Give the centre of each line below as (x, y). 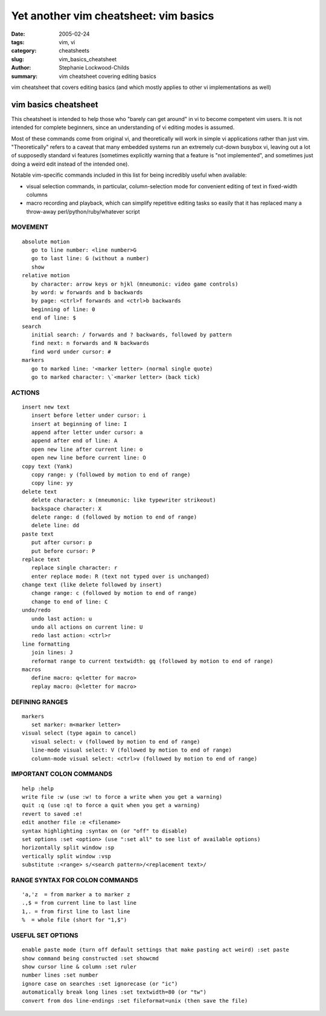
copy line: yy (52, 483)
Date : (18, 34)
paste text (38, 534)
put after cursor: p (62, 542)
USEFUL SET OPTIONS (45, 936)
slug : (18, 59)
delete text (40, 491)
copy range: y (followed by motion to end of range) (111, 474)
